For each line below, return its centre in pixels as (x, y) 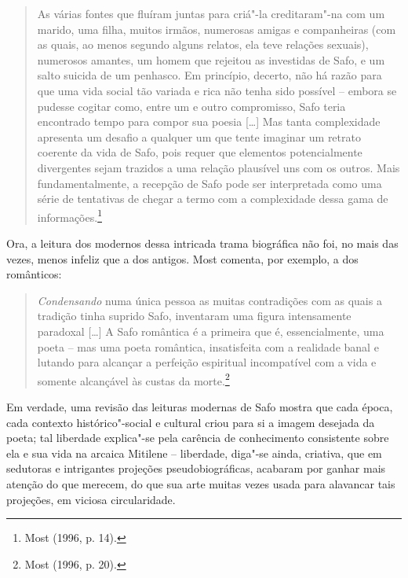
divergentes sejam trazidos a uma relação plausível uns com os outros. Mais (219, 167)
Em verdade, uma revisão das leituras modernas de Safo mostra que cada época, (200, 406)
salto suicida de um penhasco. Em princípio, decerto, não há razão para (209, 75)
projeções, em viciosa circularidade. (91, 499)
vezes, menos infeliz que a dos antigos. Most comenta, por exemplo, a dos (182, 258)
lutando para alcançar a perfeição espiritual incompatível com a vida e (207, 362)
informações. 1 (69, 215)
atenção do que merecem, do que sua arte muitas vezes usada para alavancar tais (201, 483)
